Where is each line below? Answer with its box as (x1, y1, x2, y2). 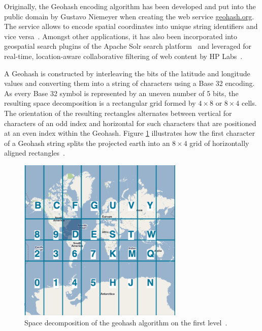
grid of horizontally (189, 137, 249, 148)
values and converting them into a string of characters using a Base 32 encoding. (4, 78, 255, 88)
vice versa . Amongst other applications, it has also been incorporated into (4, 31, 238, 41)
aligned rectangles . (4, 147, 65, 158)
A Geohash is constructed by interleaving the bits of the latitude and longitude (4, 68, 250, 78)
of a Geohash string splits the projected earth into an (4, 137, 170, 148)
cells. (242, 98, 257, 108)
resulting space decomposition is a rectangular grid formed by (4, 98, 196, 108)
